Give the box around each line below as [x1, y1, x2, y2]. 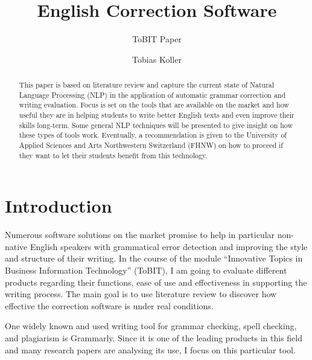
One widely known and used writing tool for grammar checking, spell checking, [5, 320, 297, 332]
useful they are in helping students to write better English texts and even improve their [19, 110, 294, 120]
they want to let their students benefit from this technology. [19, 150, 208, 160]
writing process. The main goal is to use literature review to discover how [5, 288, 277, 300]
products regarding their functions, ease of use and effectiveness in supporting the [5, 275, 307, 288]
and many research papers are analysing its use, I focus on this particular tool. [5, 343, 296, 356]
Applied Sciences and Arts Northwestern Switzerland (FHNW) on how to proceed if [19, 140, 283, 150]
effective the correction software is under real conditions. [5, 299, 214, 312]
